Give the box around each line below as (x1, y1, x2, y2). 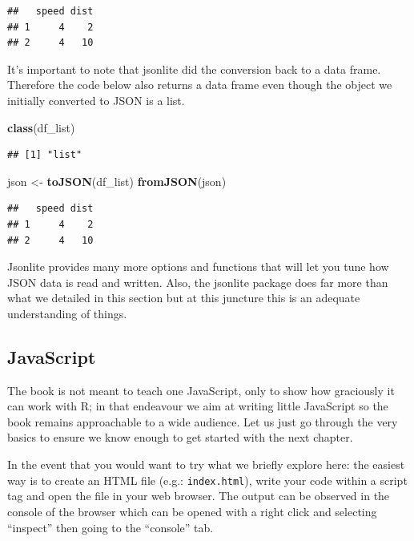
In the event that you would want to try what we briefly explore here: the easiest (7, 456, 405, 473)
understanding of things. (7, 305, 127, 321)
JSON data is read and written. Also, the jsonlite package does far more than (7, 273, 388, 290)
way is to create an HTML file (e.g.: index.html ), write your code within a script (7, 471, 408, 488)
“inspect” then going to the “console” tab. (7, 519, 214, 535)
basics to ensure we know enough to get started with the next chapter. (7, 429, 353, 446)
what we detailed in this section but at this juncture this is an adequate (7, 289, 360, 306)
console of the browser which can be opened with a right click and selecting (7, 503, 377, 519)
